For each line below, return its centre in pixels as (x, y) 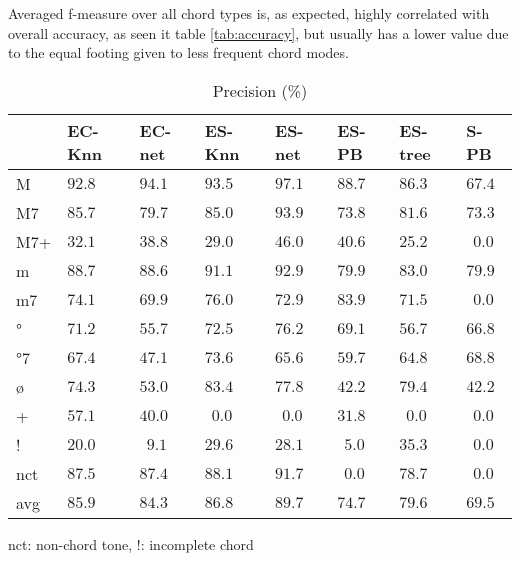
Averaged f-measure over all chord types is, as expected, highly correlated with (249, 13)
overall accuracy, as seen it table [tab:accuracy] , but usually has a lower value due (258, 32)
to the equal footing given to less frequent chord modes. (178, 52)
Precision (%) (260, 90)
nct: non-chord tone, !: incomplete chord (131, 543)
